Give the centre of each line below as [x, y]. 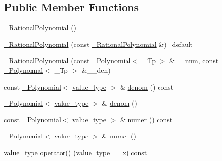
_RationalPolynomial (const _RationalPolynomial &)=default [99, 44]
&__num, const [194, 60]
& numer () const [146, 119]
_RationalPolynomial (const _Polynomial [67, 60]
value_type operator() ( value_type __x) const [76, 152]
